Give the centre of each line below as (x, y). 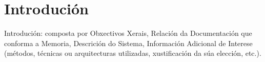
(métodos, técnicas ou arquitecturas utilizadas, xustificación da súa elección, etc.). (133, 53)
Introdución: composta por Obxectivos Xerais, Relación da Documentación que (128, 33)
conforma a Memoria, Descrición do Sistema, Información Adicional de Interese (128, 43)
